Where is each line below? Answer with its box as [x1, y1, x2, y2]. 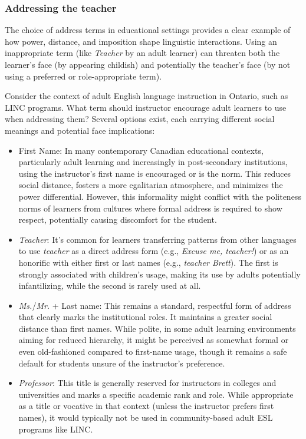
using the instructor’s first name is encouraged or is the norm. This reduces [18, 167, 291, 179]
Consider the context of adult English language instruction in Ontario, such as [5, 90, 288, 102]
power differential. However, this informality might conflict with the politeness [18, 190, 301, 202]
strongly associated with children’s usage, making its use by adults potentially [18, 268, 301, 280]
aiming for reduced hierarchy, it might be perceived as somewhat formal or [18, 334, 289, 346]
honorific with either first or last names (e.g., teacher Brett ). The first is [18, 256, 278, 268]
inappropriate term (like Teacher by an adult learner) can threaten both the [5, 47, 280, 59]
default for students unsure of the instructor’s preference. [18, 357, 225, 369]
